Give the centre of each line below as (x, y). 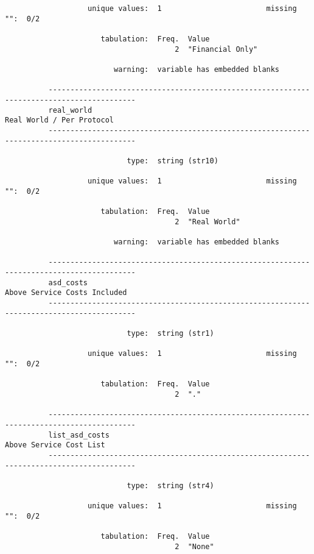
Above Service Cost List (55, 445)
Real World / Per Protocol (59, 120)
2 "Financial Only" (216, 49)
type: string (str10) (173, 161)
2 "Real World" (208, 222)
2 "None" (194, 546)
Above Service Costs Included (66, 293)
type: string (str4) (170, 485)
